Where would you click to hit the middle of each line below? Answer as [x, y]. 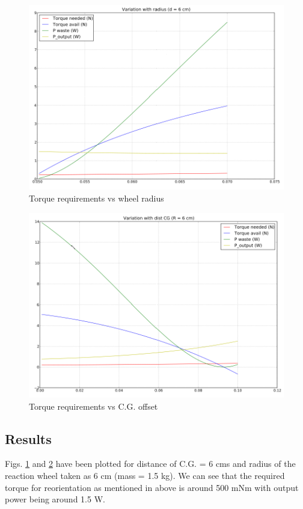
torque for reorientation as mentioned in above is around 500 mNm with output [152, 487]
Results [28, 438]
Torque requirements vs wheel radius [96, 198]
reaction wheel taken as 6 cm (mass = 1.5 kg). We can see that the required [145, 475]
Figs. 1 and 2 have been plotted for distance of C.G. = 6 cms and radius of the [150, 464]
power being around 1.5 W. [55, 499]
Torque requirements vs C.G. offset [93, 406]
